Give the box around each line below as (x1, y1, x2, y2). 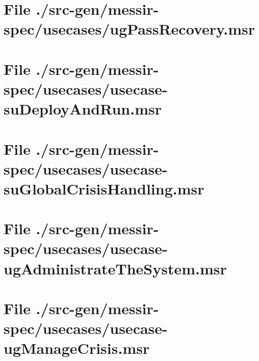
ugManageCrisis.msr (4, 338, 150, 358)
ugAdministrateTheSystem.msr (4, 258, 227, 279)
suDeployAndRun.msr (4, 98, 162, 119)
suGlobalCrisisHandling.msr (4, 178, 204, 199)
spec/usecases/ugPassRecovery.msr (4, 18, 255, 39)
